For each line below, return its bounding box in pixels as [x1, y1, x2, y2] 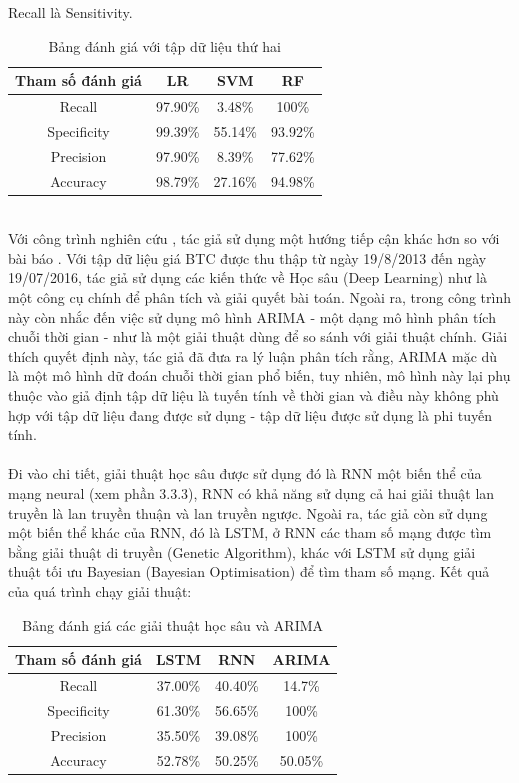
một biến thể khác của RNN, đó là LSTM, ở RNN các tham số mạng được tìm [8, 522, 492, 543]
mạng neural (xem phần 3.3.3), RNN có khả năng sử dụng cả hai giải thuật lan [8, 482, 495, 503]
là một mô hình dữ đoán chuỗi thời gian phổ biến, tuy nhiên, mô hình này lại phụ [8, 365, 511, 386]
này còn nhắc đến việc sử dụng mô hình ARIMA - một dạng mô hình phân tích [8, 306, 496, 327]
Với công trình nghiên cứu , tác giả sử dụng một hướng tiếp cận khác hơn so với [8, 228, 500, 249]
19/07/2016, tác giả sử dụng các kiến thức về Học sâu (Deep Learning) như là [8, 267, 487, 288]
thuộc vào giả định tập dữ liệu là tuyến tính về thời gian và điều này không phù [8, 385, 499, 405]
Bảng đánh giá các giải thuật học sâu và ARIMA [22, 614, 324, 635]
